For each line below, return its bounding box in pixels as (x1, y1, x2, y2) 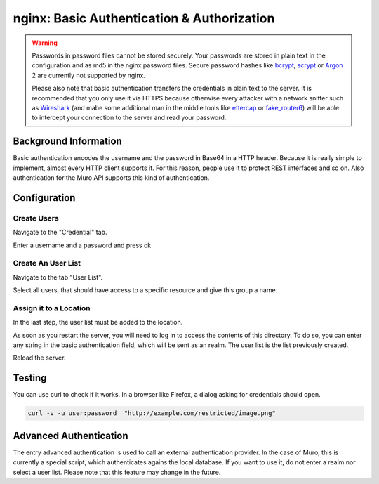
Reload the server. (13, 353, 66, 362)
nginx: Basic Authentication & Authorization (13, 11, 275, 26)
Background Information (13, 136, 122, 148)
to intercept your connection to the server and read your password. (32, 113, 227, 122)
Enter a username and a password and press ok (13, 241, 152, 249)
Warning (32, 39, 58, 47)
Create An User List (13, 259, 81, 268)
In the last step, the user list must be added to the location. (13, 318, 183, 327)
